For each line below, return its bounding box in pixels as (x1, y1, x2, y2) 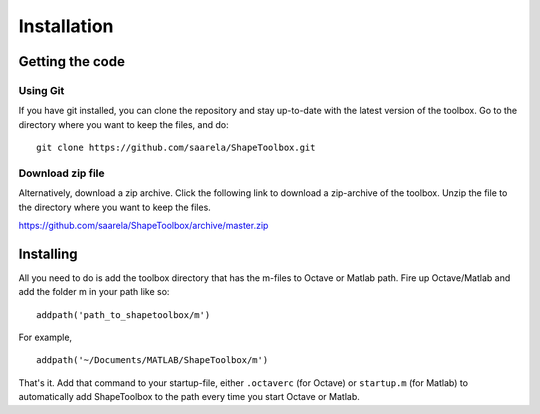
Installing (18, 245, 79, 262)
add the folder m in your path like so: (18, 286, 170, 298)
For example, (18, 331, 73, 344)
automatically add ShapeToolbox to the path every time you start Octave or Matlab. (18, 391, 360, 403)
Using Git (18, 83, 65, 97)
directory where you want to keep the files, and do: (18, 118, 229, 130)
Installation (18, 15, 114, 37)
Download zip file (18, 166, 105, 180)
